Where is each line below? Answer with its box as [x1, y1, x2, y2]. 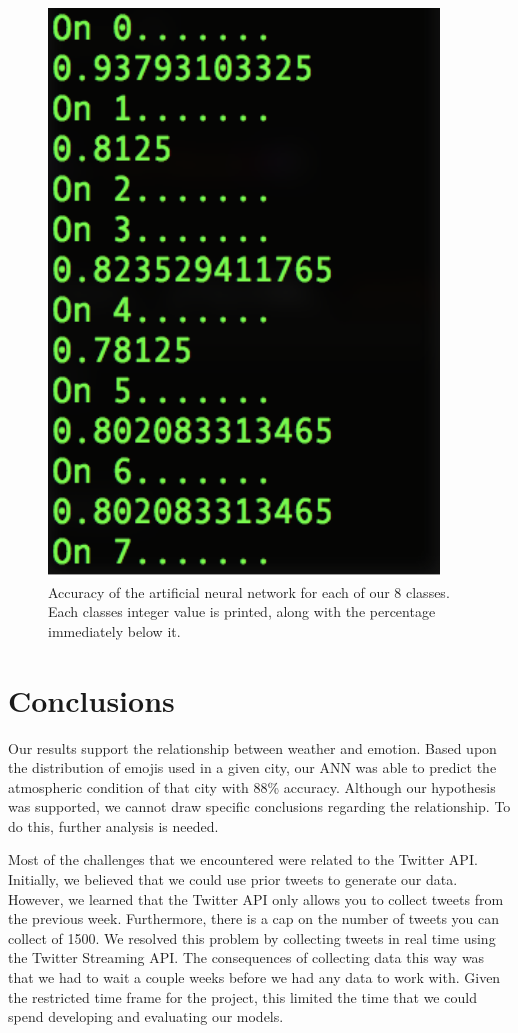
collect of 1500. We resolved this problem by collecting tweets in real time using [8, 927, 496, 948]
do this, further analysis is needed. [8, 815, 219, 836]
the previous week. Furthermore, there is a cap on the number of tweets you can [8, 908, 500, 929]
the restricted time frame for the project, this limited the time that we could [8, 986, 477, 1007]
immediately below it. [48, 620, 181, 641]
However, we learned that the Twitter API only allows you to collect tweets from [8, 888, 504, 909]
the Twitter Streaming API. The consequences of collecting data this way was [8, 947, 485, 968]
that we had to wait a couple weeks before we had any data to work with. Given [8, 967, 501, 988]
